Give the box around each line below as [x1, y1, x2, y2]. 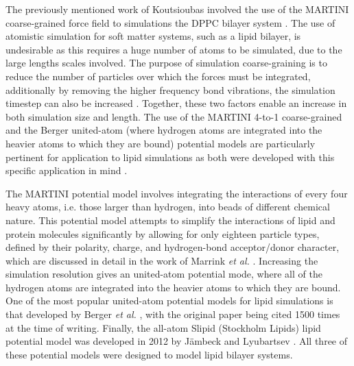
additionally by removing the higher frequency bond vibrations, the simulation [5, 82, 335, 97]
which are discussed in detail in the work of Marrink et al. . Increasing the [5, 253, 318, 267]
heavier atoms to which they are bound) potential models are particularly [5, 136, 316, 150]
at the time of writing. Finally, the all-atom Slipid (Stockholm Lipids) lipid [5, 320, 321, 334]
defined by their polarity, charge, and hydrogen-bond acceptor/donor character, [5, 240, 340, 254]
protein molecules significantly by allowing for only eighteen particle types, [5, 226, 320, 241]
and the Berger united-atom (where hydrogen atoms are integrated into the [5, 123, 322, 137]
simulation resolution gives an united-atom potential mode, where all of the [5, 267, 322, 281]
